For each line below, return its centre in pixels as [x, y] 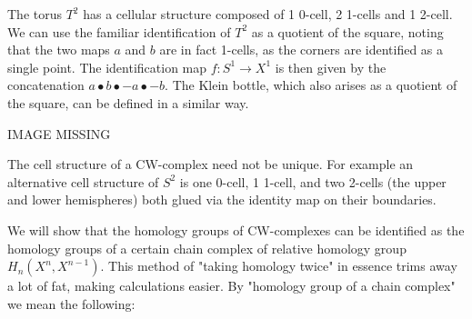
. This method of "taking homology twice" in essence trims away [279, 266]
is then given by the [331, 67]
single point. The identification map [107, 67]
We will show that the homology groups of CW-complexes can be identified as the [236, 229]
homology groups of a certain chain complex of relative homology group [207, 248]
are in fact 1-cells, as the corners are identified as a [301, 50]
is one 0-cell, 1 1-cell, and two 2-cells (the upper [313, 181]
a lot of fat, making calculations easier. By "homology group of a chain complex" [231, 286]
